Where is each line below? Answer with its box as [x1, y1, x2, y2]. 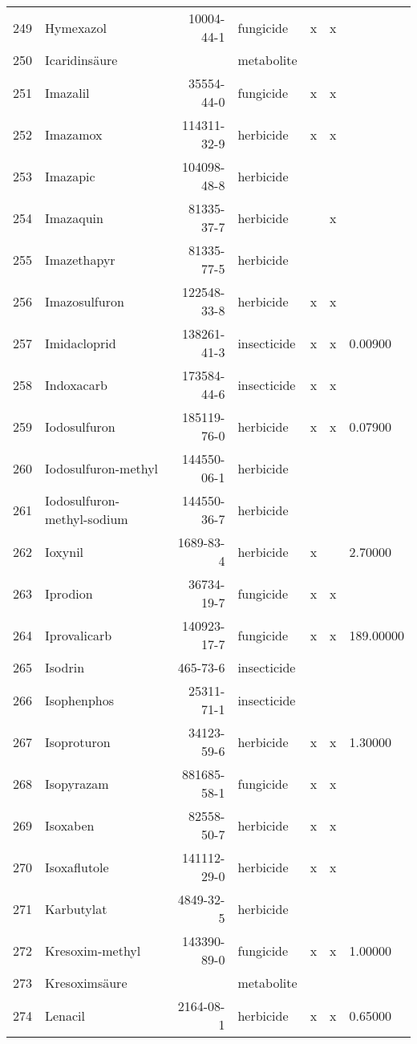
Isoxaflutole [45, 857, 109, 876]
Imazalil [45, 83, 90, 102]
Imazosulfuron [45, 291, 124, 311]
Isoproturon [45, 732, 111, 751]
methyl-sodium [45, 510, 128, 528]
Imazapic [45, 166, 95, 185]
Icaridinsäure [45, 51, 118, 69]
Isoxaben [45, 815, 95, 835]
